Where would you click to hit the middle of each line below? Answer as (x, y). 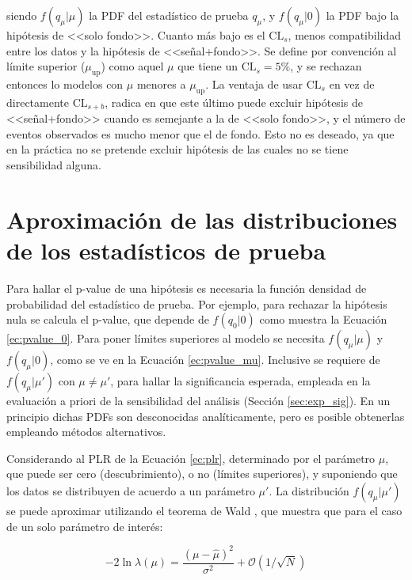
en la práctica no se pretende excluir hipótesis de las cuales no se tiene (177, 149)
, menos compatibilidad (344, 35)
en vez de (352, 83)
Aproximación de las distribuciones (202, 219)
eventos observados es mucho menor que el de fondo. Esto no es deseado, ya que (200, 133)
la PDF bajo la (362, 15)
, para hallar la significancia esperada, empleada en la (240, 381)
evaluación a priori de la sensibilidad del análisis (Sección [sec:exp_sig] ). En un (198, 401)
